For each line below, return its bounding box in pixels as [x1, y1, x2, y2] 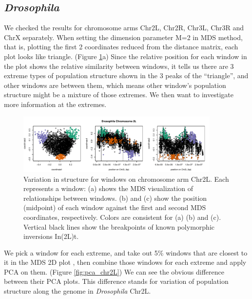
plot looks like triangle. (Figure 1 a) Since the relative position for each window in [4, 51, 247, 61]
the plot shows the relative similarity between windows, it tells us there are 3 [4, 61, 234, 71]
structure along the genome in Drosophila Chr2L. [4, 286, 151, 296]
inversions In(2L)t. [23, 231, 79, 241]
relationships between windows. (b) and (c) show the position [23, 192, 207, 203]
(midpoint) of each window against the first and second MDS [23, 202, 206, 213]
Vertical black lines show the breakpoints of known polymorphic [23, 221, 214, 232]
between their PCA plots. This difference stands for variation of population [4, 276, 229, 286]
